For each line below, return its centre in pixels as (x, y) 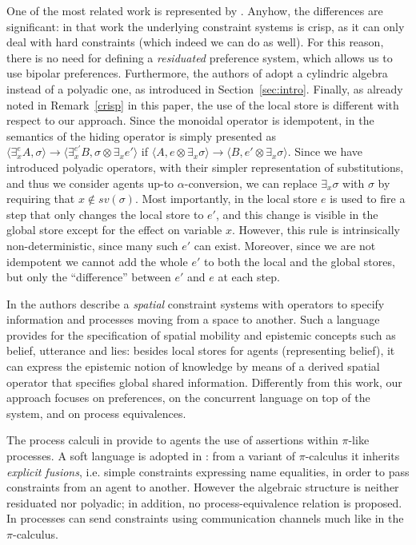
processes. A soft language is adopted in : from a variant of (151, 456)
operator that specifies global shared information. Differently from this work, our (204, 382)
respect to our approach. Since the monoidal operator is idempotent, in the (190, 120)
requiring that (41, 199)
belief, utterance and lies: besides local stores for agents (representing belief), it (201, 350)
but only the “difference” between (89, 277)
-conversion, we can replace (251, 183)
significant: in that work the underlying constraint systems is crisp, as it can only (206, 26)
